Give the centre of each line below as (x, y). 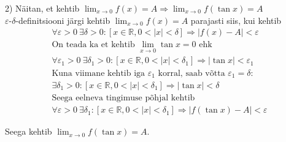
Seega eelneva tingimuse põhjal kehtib (123, 98)
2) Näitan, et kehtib (42, 8)
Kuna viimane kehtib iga (99, 73)
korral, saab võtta (191, 73)
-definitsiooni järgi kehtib (63, 20)
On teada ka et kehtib (93, 45)
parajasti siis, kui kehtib (236, 20)
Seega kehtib (29, 131)
